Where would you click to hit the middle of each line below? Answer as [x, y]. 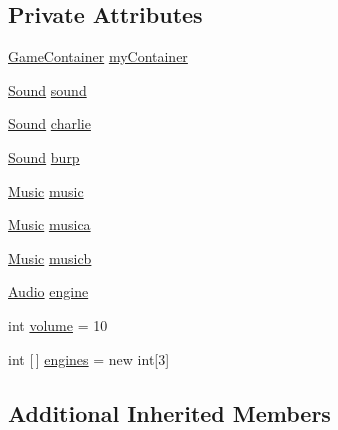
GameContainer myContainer [98, 56]
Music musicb [50, 257]
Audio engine [48, 291]
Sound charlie [49, 123]
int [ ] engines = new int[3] [89, 358]
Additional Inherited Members [169, 412]
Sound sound [47, 89]
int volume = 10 [58, 324]
